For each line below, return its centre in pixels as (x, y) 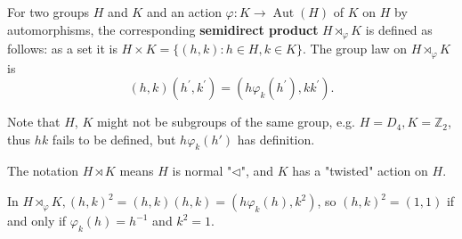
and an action (184, 12)
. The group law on (355, 49)
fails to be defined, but (114, 139)
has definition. (276, 139)
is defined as (399, 29)
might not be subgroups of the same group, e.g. (226, 122)
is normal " (202, 171)
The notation (43, 171)
